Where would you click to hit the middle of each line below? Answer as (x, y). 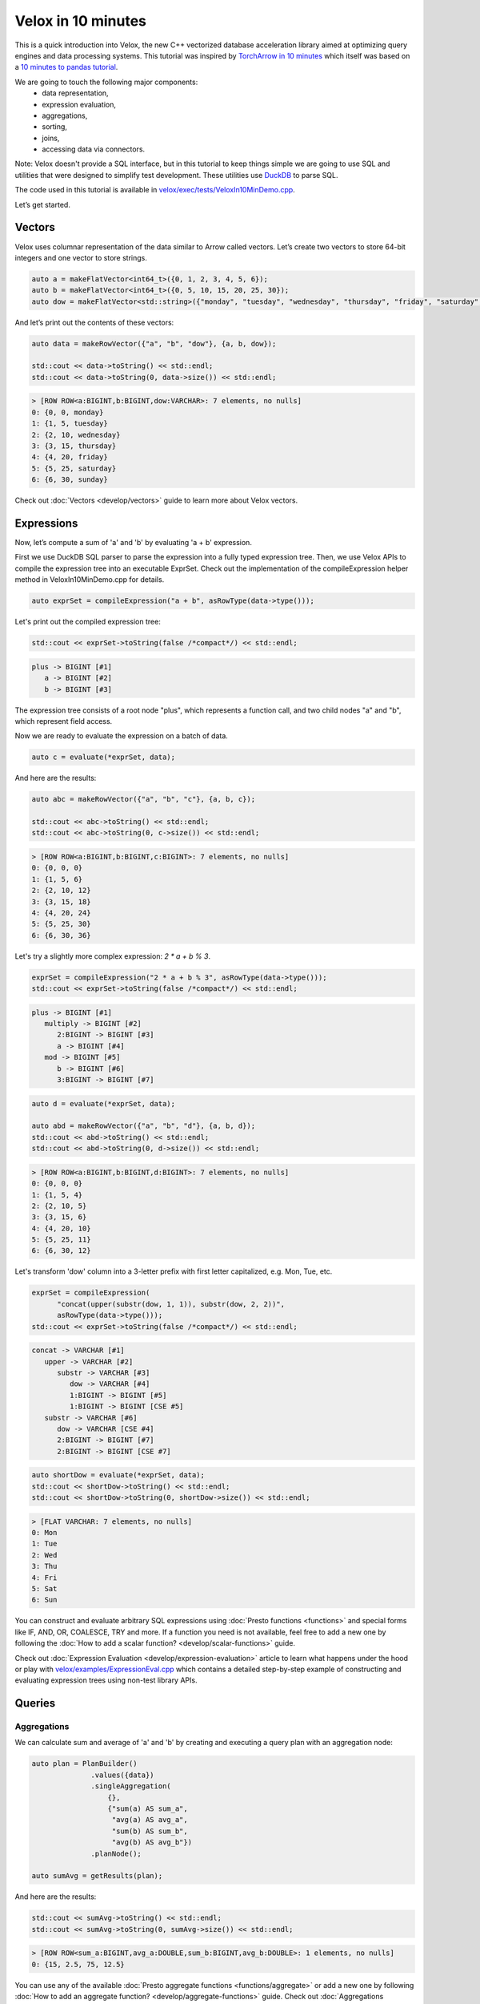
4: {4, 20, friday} (70, 457)
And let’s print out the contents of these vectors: (94, 322)
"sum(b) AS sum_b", (150, 1831)
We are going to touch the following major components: (106, 82)
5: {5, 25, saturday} (74, 468)
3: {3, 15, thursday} (74, 446)
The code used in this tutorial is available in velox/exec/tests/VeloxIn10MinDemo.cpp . (155, 190)
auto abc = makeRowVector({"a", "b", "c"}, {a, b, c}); (144, 799)
